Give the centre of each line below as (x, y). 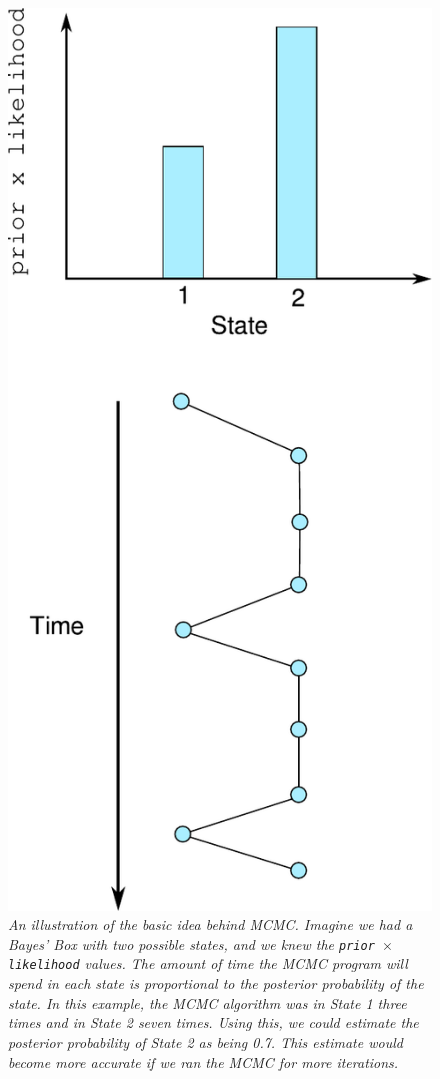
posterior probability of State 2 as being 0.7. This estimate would (205, 1041)
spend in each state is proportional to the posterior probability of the (216, 983)
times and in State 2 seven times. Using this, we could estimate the (213, 1022)
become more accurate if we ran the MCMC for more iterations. (203, 1061)
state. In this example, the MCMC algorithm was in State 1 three (207, 1002)
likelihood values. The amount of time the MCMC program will (208, 963)
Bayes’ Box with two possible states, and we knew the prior (191, 943)
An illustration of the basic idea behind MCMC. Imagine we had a (210, 924)
